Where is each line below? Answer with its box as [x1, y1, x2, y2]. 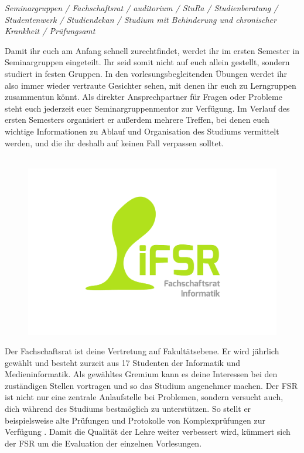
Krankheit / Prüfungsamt [5, 25, 95, 37]
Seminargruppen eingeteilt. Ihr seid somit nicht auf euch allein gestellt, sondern [5, 56, 290, 68]
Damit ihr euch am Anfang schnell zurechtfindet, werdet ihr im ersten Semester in [5, 44, 300, 56]
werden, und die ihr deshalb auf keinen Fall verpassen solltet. [5, 136, 224, 149]
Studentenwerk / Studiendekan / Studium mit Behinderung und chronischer [5, 13, 276, 25]
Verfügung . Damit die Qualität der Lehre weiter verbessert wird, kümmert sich [5, 425, 291, 438]
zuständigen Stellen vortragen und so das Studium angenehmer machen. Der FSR [5, 379, 298, 391]
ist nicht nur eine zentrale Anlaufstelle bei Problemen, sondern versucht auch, [5, 391, 283, 403]
